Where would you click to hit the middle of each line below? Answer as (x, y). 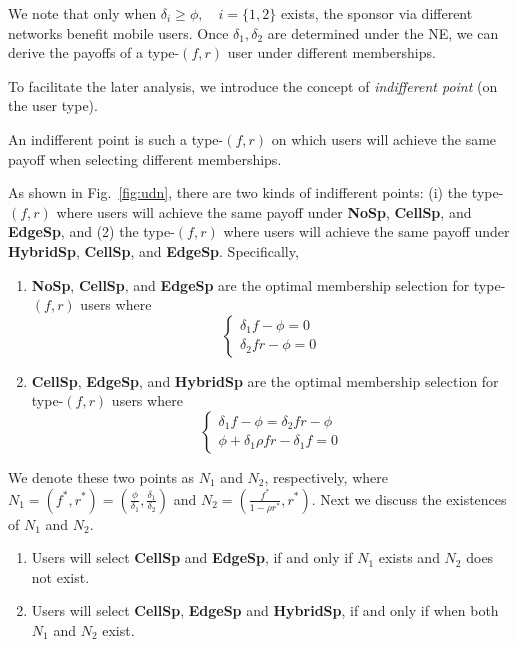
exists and (409, 557)
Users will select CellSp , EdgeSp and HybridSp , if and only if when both (265, 610)
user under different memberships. (331, 52)
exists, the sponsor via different (376, 13)
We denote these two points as (101, 476)
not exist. (60, 576)
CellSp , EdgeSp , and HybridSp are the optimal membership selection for (265, 380)
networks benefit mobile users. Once (118, 32)
